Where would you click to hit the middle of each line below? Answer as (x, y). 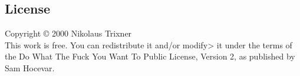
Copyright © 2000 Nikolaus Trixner (68, 33)
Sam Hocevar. (30, 67)
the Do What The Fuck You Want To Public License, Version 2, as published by (150, 56)
